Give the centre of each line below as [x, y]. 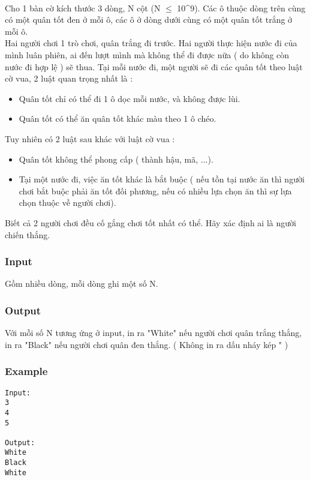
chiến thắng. [28, 234]
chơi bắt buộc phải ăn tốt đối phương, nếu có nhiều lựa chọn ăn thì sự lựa [155, 190]
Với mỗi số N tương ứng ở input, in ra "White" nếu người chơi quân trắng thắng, [154, 333]
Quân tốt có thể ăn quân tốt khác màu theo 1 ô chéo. [118, 118]
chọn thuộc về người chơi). [67, 202]
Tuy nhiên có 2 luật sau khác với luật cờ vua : [90, 138]
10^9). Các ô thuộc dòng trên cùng [241, 7]
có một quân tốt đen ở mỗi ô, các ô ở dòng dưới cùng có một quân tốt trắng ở [149, 19]
